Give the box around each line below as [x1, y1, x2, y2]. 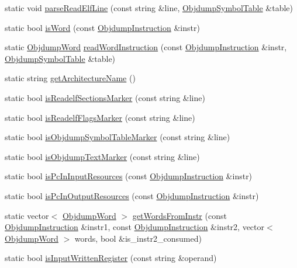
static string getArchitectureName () [5, 72, 136, 84]
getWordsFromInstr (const [132, 209, 227, 221]
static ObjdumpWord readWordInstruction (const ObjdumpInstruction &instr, [5, 41, 287, 53]
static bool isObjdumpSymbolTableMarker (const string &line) [5, 131, 230, 143]
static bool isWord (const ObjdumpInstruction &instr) [5, 21, 200, 33]
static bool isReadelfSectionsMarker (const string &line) [5, 91, 205, 103]
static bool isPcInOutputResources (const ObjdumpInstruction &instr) [5, 189, 259, 201]
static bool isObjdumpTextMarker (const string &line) [5, 150, 200, 162]
